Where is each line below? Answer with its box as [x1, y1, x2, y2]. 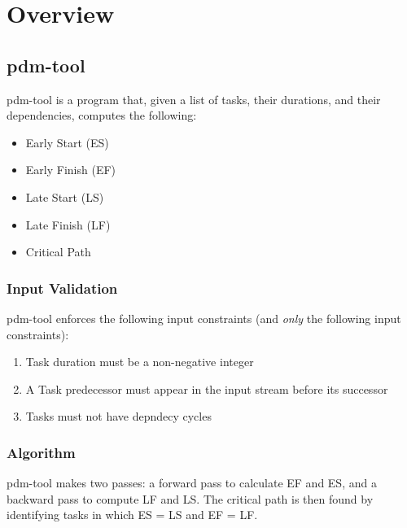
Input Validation [7, 277, 118, 298]
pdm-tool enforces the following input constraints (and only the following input [7, 309, 401, 326]
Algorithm [7, 442, 76, 462]
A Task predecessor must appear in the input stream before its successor [25, 380, 388, 397]
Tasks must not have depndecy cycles [25, 408, 212, 425]
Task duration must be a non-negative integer [25, 353, 254, 370]
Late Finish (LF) [25, 216, 111, 233]
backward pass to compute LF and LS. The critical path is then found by [7, 490, 374, 507]
